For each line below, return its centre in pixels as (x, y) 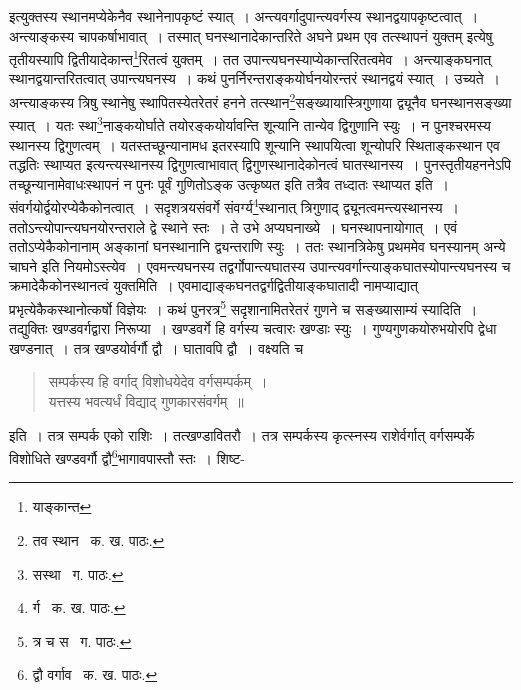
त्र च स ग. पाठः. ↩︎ (82, 640)
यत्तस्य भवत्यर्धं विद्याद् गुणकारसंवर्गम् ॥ (146, 400)
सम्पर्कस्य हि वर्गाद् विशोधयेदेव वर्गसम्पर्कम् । (158, 381)
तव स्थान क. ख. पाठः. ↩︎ (98, 540)
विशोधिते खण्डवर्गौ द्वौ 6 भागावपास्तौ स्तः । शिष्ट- (127, 456)
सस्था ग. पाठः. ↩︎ (78, 573)
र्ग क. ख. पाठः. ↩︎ (79, 607)
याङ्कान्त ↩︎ (62, 506)
